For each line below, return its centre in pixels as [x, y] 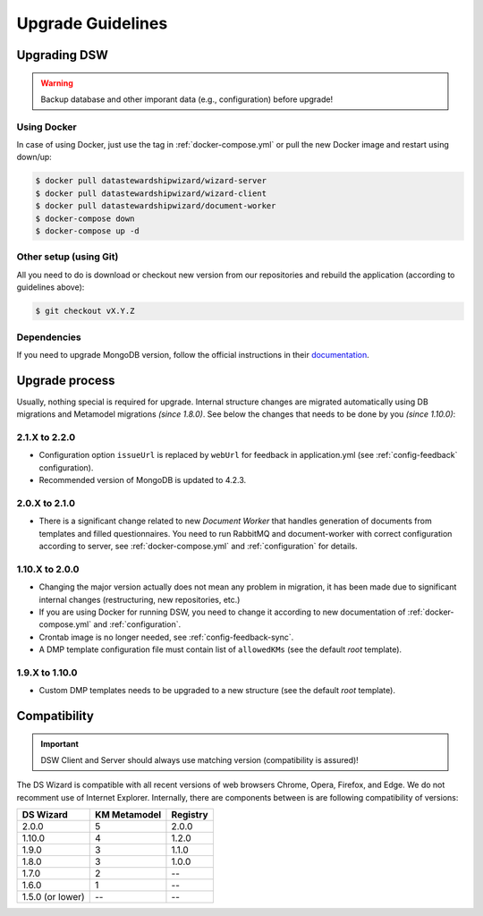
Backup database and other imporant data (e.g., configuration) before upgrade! [187, 99]
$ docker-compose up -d [88, 231]
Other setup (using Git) [68, 257]
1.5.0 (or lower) [53, 897]
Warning [57, 83]
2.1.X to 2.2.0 [46, 437]
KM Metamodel [128, 815]
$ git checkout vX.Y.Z [85, 311]
